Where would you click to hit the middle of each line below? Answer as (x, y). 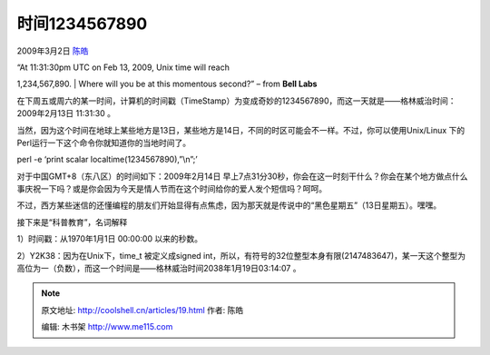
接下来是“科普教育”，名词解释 (72, 222)
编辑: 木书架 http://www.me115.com (107, 327)
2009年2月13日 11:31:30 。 (66, 113)
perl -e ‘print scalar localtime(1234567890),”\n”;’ (108, 160)
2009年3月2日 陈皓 (53, 51)
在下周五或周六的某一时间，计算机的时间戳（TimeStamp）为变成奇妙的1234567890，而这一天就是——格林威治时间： (236, 101)
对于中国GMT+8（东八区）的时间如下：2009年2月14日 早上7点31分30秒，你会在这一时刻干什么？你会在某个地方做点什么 (242, 176)
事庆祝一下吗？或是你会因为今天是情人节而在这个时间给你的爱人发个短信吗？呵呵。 (171, 189)
